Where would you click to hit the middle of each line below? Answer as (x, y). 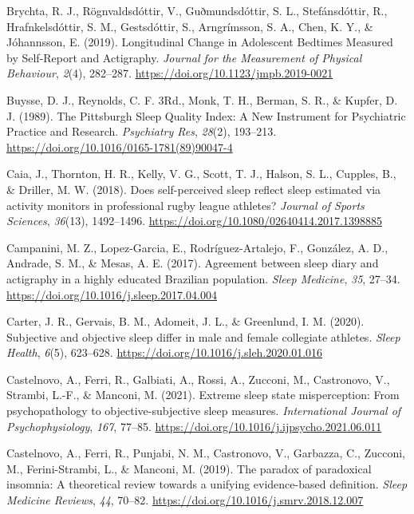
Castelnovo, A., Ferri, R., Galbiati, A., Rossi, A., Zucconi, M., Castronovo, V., (198, 379)
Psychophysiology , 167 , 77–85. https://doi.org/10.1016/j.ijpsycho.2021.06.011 (194, 426)
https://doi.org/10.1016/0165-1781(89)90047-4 (120, 146)
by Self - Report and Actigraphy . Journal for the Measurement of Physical (184, 57)
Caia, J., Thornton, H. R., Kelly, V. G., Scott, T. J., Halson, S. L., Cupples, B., (201, 174)
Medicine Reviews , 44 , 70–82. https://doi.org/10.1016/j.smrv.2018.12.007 (185, 500)
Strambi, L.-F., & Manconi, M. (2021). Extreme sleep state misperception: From (203, 395)
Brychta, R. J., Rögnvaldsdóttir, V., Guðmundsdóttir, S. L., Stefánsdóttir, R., (197, 10)
